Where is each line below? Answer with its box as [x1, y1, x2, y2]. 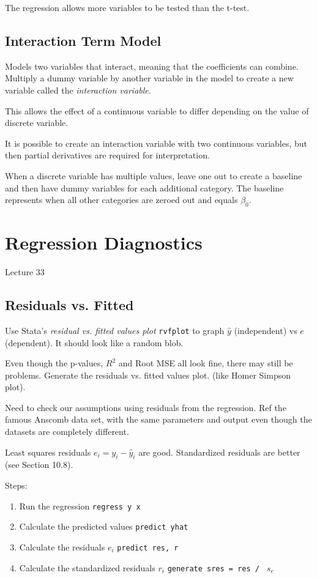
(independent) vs [234, 324, 297, 336]
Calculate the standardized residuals [19, 561, 155, 574]
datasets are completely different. [5, 425, 129, 438]
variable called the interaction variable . [5, 83, 151, 96]
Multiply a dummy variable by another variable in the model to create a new [5, 72, 294, 84]
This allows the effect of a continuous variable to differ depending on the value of [5, 104, 309, 117]
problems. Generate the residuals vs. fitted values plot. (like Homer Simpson [5, 368, 291, 381]
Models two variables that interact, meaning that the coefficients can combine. [5, 59, 299, 72]
